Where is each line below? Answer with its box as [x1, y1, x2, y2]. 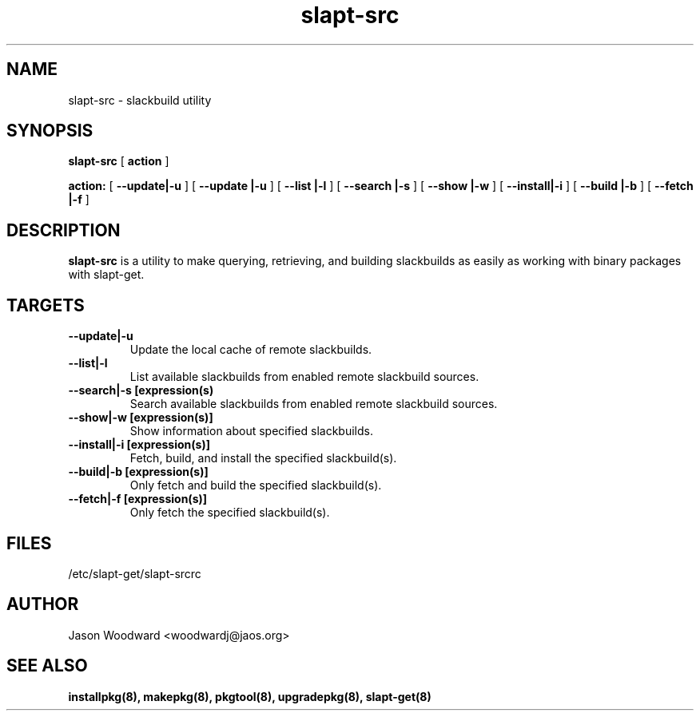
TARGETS [6, 295, 85, 315]
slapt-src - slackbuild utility [68, 93, 212, 107]
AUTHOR [6, 594, 79, 615]
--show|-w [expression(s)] [68, 410, 213, 425]
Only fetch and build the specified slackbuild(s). [129, 478, 382, 493]
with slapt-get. [68, 267, 145, 282]
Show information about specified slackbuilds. [129, 424, 373, 438]
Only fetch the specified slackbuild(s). [129, 505, 330, 520]
